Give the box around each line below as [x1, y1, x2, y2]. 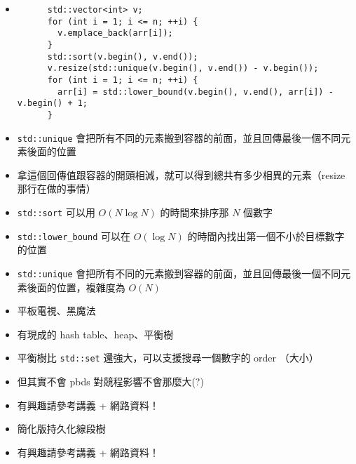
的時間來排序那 [160, 205, 229, 219]
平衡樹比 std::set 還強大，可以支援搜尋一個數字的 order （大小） [17, 350, 319, 365]
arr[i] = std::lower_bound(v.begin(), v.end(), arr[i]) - [57, 86, 334, 97]
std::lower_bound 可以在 [17, 228, 131, 243]
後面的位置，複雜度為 [27, 279, 125, 294]
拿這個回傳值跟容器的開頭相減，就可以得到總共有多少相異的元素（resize [17, 167, 345, 182]
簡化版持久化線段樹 [17, 421, 106, 436]
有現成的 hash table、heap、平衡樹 [17, 326, 174, 341]
